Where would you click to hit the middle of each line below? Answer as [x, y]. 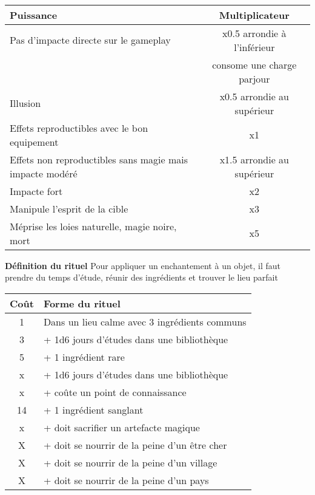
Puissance [34, 15]
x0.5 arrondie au [254, 96]
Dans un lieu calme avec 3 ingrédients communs [145, 321]
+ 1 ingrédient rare [84, 357]
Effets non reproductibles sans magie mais [99, 159]
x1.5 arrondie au [254, 159]
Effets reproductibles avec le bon [79, 128]
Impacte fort [36, 191]
